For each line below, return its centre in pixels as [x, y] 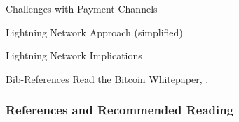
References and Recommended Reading [120, 110]
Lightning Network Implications [74, 55]
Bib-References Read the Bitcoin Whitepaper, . [107, 78]
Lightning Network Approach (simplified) [94, 32]
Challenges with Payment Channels [82, 8]
